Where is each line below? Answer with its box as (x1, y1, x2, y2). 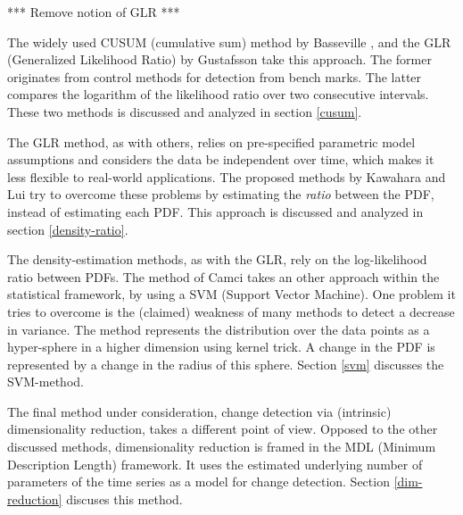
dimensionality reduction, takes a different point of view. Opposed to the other (7, 419, 438, 438)
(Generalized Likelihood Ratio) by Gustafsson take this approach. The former (7, 50, 432, 69)
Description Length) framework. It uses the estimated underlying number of (7, 454, 423, 473)
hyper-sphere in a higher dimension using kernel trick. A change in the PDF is (7, 337, 435, 356)
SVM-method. (7, 372, 84, 391)
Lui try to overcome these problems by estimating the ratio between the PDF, (7, 185, 434, 204)
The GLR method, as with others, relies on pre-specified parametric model (7, 132, 416, 151)
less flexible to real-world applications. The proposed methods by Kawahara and (7, 167, 446, 186)
